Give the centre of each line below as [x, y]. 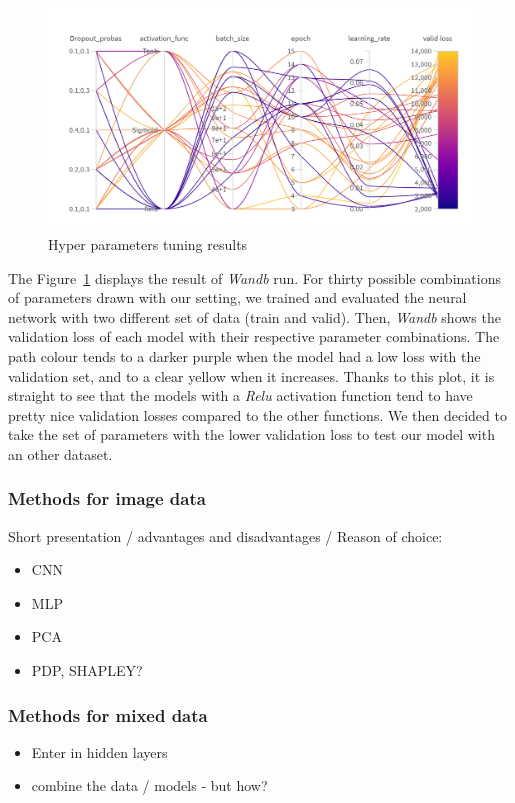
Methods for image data [107, 498]
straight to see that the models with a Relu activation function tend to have [240, 395]
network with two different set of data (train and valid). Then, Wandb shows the [254, 316]
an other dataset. [60, 453]
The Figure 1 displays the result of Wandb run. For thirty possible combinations [254, 277]
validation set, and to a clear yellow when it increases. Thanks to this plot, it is [251, 375]
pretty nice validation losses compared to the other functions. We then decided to [257, 414]
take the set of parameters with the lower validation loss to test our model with [251, 434]
